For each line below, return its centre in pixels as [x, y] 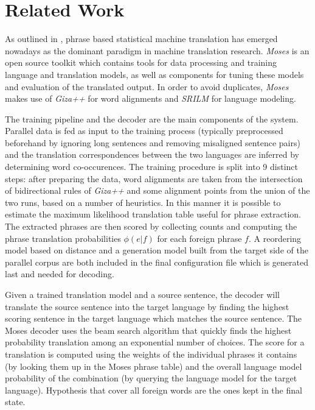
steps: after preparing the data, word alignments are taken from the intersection [154, 178]
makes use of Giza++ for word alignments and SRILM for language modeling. [151, 98]
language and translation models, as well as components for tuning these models [154, 74]
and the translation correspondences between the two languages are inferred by [152, 154]
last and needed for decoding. [60, 274]
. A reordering [275, 238]
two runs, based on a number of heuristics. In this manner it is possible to [143, 202]
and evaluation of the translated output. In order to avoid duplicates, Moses [147, 86]
